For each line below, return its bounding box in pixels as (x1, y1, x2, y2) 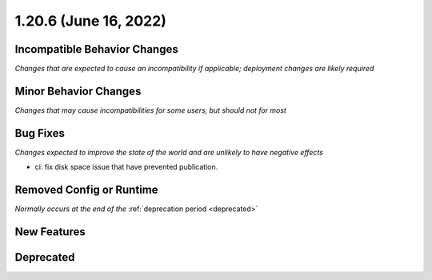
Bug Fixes (14, 126, 66, 140)
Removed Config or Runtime (14, 183, 158, 197)
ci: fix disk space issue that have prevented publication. (34, 162, 218, 172)
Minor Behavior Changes (14, 84, 142, 98)
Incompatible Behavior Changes (14, 42, 179, 56)
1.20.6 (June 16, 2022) (14, 12, 167, 30)
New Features (14, 225, 86, 238)
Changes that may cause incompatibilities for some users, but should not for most (14, 105, 287, 115)
